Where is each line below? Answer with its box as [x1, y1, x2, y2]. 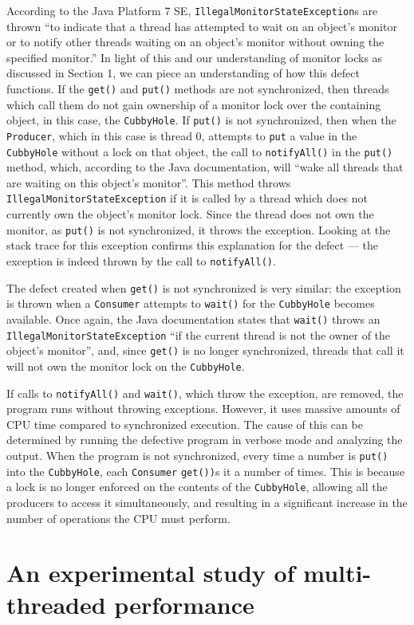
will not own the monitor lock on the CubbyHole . [6, 357, 245, 374]
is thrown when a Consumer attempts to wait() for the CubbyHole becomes [6, 295, 375, 312]
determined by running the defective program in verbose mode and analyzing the [6, 431, 403, 448]
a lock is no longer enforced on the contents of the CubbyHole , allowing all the [6, 478, 388, 495]
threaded [6, 588, 106, 620]
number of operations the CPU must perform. [6, 509, 231, 526]
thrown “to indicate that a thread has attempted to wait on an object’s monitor [6, 18, 397, 34]
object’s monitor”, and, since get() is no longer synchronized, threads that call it [6, 342, 404, 359]
